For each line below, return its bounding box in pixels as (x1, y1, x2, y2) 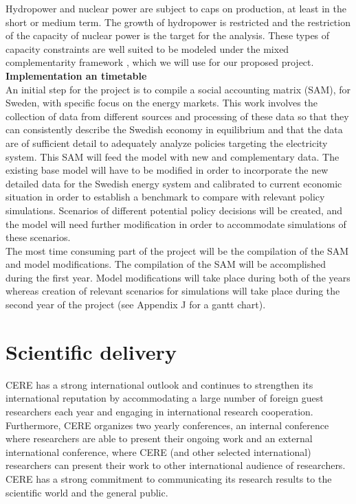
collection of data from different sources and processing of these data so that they (5, 108, 349, 123)
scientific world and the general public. (5, 485, 168, 499)
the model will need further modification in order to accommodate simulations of (5, 216, 346, 231)
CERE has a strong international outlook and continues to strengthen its (5, 377, 313, 391)
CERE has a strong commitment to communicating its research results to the (5, 471, 332, 485)
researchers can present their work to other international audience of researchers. (5, 458, 346, 472)
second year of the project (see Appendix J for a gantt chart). (5, 297, 266, 312)
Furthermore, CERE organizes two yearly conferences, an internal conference (5, 417, 329, 432)
